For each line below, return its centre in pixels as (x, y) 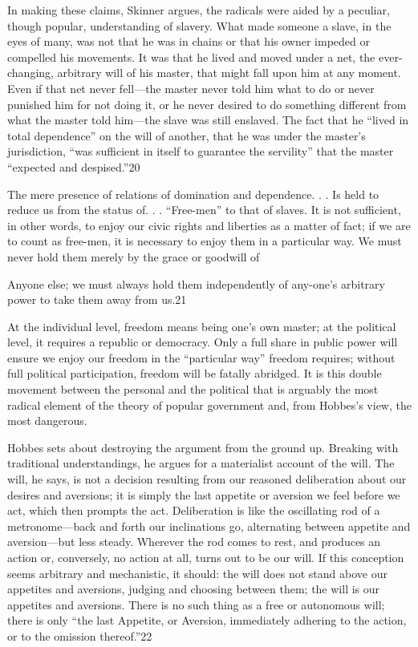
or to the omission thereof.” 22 (80, 635)
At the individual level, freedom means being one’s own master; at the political (202, 326)
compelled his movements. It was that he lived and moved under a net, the (191, 57)
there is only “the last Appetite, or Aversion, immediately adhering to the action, (207, 620)
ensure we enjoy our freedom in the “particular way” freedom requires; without (201, 357)
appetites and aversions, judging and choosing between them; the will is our (194, 589)
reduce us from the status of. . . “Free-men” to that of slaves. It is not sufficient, (204, 210)
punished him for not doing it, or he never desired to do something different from (207, 104)
